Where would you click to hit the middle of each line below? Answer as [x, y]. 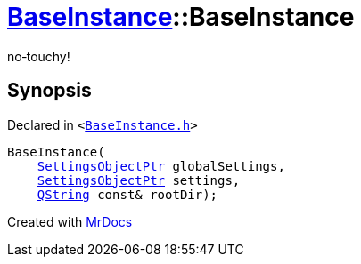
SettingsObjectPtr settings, [139, 180]
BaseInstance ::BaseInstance [181, 17]
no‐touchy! [39, 56]
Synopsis [49, 91]
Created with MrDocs [70, 221]
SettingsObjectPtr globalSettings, [161, 166]
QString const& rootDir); [127, 194]
